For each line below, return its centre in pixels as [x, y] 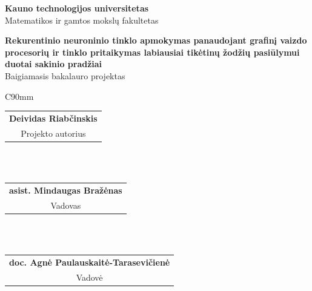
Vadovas [66, 205]
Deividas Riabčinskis [53, 118]
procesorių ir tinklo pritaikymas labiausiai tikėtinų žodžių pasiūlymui [152, 52]
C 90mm [19, 96]
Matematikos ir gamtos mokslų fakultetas [82, 20]
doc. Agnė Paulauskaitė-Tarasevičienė [90, 262]
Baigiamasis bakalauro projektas [65, 75]
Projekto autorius [53, 133]
